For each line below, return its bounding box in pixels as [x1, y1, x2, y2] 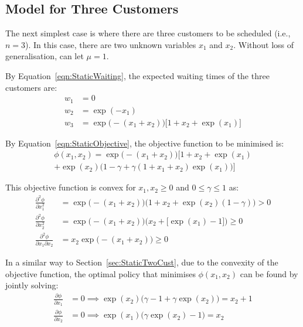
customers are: [5, 81, 57, 93]
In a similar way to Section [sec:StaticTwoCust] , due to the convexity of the [5, 256, 278, 268]
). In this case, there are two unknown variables [25, 38, 196, 50]
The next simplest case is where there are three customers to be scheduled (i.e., [5, 27, 291, 39]
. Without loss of [233, 38, 294, 50]
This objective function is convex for [5, 181, 136, 193]
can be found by [240, 267, 298, 280]
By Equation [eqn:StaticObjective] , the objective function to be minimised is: [5, 137, 284, 149]
